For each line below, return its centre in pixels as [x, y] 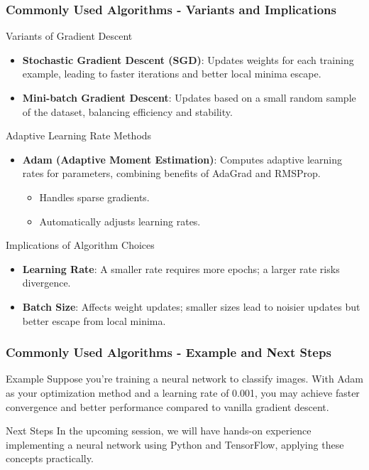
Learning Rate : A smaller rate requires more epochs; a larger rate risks [181, 268]
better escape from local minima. [94, 320]
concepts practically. [50, 458]
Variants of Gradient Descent [69, 36]
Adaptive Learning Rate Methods [79, 135]
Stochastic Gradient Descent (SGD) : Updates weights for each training [188, 59]
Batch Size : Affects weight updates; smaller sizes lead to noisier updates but [191, 306]
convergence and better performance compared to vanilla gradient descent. [167, 406]
